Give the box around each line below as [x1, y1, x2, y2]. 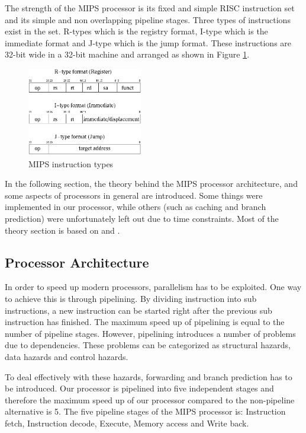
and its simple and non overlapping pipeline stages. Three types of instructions [5, 13, 291, 26]
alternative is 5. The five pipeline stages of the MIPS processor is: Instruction [5, 405, 286, 418]
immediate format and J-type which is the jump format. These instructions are [5, 36, 292, 49]
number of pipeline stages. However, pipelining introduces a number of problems [5, 327, 296, 339]
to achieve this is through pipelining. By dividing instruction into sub [5, 292, 257, 305]
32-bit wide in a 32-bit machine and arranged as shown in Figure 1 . [5, 48, 250, 61]
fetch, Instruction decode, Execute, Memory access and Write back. [5, 416, 249, 429]
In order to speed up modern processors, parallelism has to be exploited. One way [5, 281, 302, 293]
